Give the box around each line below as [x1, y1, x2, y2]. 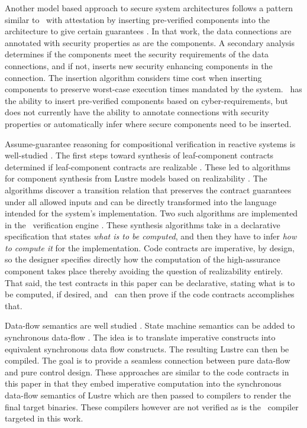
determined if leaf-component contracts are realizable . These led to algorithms [5, 160, 291, 173]
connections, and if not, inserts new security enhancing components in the [5, 59, 273, 72]
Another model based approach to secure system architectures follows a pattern [5, 2, 293, 14]
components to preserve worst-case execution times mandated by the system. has [5, 83, 302, 95]
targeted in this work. [5, 412, 83, 424]
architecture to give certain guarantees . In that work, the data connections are [5, 25, 292, 37]
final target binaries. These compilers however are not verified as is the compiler [5, 400, 299, 413]
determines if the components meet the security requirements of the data [5, 48, 269, 60]
